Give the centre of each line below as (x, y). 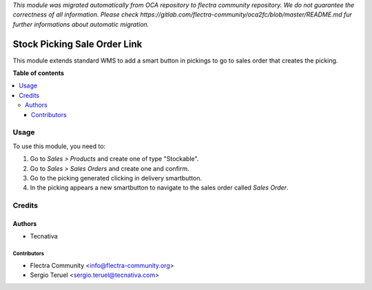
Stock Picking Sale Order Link (77, 44)
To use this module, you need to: (59, 146)
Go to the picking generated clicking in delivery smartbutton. (116, 178)
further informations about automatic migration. (81, 24)
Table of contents (39, 73)
